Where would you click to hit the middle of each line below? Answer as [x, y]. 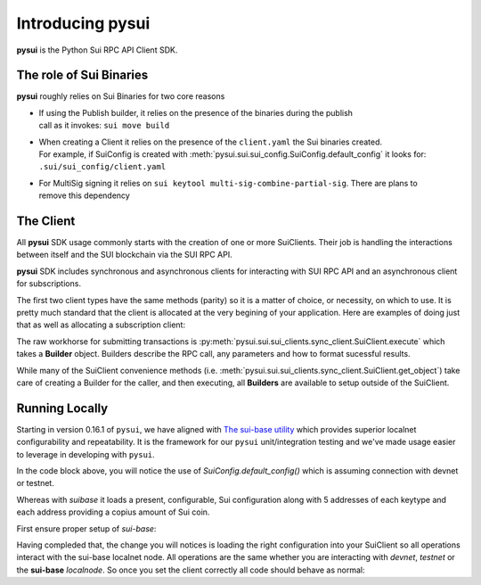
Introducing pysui [83, 23]
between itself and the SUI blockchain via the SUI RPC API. [124, 255]
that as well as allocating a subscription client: [101, 325]
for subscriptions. [49, 284]
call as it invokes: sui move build [104, 126]
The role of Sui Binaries [82, 75]
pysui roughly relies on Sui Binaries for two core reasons [121, 96]
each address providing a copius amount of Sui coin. [113, 512]
